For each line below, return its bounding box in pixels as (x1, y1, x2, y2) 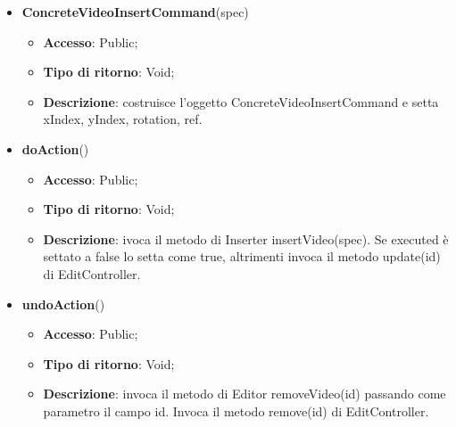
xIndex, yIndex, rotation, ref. (43, 110, 203, 128)
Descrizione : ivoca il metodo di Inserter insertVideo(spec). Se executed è (43, 229, 449, 248)
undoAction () (21, 294, 105, 313)
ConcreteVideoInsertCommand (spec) (21, 3, 249, 21)
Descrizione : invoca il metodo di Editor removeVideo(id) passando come (43, 384, 446, 403)
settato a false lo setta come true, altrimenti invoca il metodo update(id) (43, 247, 441, 266)
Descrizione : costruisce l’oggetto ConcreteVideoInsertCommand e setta (43, 92, 439, 111)
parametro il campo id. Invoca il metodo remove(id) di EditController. (43, 401, 429, 420)
